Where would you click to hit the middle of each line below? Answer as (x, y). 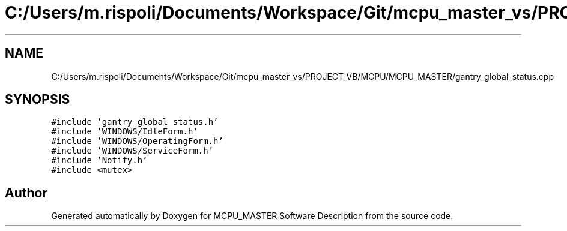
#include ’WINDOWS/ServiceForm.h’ (132, 151)
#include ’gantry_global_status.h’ (135, 122)
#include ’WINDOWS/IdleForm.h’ (125, 132)
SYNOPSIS (38, 100)
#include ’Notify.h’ (99, 160)
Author (26, 193)
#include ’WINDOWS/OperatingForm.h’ (137, 141)
